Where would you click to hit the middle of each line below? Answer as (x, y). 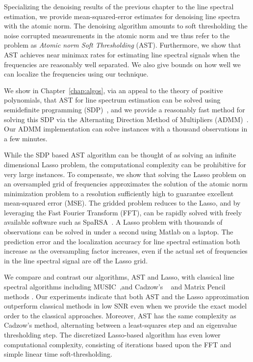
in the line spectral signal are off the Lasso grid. (76, 260)
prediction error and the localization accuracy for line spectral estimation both (122, 241)
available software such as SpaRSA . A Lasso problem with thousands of (113, 222)
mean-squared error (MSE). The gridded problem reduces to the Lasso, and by (122, 203)
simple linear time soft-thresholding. (58, 354)
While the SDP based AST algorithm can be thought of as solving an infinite (120, 155)
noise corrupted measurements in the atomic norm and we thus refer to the (117, 35)
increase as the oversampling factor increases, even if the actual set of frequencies (126, 251)
